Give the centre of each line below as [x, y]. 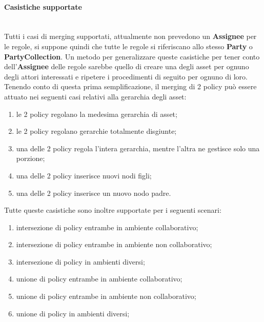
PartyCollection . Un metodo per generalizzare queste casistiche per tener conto [132, 56]
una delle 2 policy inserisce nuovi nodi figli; [84, 175]
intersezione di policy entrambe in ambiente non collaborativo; [114, 244]
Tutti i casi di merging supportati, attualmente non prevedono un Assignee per [130, 36]
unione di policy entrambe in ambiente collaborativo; [99, 279]
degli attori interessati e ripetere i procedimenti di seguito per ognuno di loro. [126, 76]
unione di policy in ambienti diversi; [73, 313]
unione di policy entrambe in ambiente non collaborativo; [106, 296]
